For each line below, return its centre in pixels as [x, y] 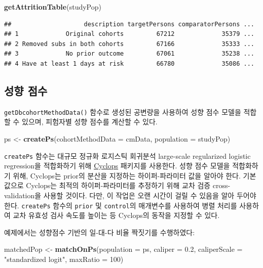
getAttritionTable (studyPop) [53, 7]
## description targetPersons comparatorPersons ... [129, 24]
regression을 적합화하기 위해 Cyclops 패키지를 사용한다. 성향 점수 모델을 [117, 166]
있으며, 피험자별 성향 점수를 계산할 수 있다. [90, 122]
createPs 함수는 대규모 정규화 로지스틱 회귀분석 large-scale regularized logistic [127, 155]
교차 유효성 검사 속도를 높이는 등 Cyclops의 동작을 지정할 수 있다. [116, 215]
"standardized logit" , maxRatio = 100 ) [64, 259]
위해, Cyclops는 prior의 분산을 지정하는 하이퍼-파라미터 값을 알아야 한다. [127, 175]
